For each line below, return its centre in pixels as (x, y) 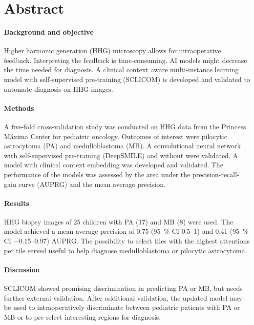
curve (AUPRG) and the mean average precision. (92, 184)
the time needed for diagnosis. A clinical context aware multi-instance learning (121, 70)
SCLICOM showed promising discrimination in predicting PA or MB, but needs (123, 288)
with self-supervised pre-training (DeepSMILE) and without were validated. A (121, 155)
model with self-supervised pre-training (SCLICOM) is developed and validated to (127, 79)
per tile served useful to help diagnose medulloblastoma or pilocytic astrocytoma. (126, 250)
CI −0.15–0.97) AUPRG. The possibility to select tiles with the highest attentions (127, 241)
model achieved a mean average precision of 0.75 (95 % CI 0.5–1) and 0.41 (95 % (126, 231)
